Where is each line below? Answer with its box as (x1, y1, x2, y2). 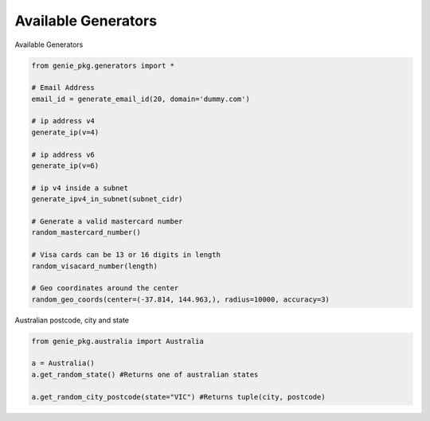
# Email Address (31, 84, 96, 92)
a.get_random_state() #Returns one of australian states (31, 370, 259, 379)
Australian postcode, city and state (14, 315, 129, 325)
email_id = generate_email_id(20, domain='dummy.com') (31, 94, 250, 103)
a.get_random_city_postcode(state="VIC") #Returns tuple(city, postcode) (31, 392, 326, 401)
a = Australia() (31, 359, 96, 368)
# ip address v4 (31, 116, 96, 126)
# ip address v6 (31, 150, 96, 159)
